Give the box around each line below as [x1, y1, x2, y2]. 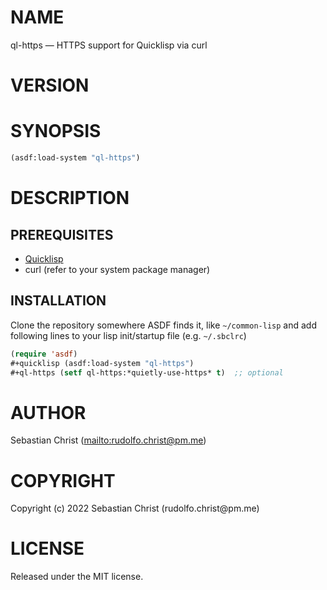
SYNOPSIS [10, 120, 102, 143]
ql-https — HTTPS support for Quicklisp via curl [10, 39, 208, 51]
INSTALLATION [10, 292, 107, 310]
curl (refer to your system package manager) [24, 263, 211, 275]
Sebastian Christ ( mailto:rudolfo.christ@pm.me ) [10, 434, 207, 446]
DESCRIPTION [10, 187, 130, 210]
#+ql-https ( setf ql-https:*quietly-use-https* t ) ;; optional [10, 367, 284, 378]
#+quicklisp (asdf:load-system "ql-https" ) [10, 358, 195, 368]
